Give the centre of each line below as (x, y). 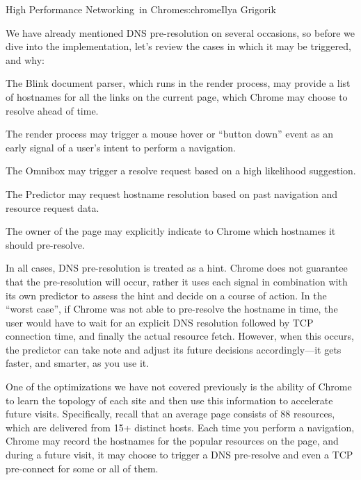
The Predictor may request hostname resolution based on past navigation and (172, 193)
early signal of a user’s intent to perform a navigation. (121, 147)
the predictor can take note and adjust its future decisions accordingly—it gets (174, 349)
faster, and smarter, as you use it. (78, 363)
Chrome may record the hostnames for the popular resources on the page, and (172, 441)
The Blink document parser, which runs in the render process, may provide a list (178, 83)
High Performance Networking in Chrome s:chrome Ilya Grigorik (141, 9)
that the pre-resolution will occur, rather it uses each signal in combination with (177, 281)
